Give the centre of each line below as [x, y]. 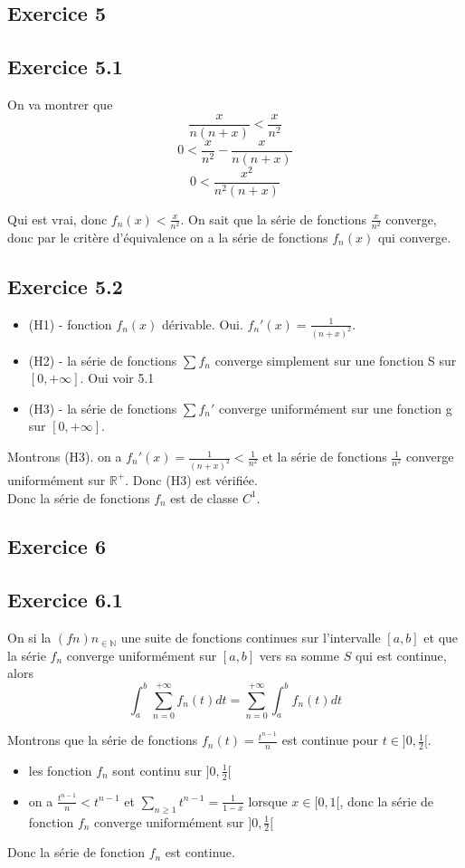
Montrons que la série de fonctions [103, 740]
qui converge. [414, 237]
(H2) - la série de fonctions [103, 360]
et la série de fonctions [325, 457]
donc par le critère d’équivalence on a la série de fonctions [168, 237]
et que [441, 638]
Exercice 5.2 [65, 286]
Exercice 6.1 [65, 600]
